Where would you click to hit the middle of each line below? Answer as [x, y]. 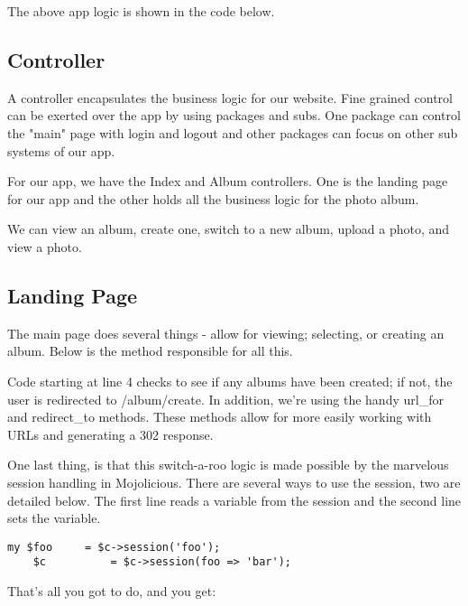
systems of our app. [61, 150]
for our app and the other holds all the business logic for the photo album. [213, 198]
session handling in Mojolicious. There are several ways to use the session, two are [234, 482]
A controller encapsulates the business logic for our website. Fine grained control [230, 97]
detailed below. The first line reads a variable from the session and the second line [234, 500]
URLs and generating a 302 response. [110, 434]
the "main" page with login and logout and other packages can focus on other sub [233, 132]
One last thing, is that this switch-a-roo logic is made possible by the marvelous [228, 465]
